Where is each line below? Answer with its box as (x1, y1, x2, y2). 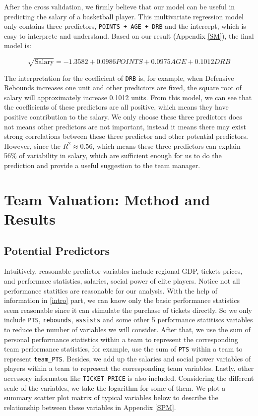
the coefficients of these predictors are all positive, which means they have (4, 102, 229, 112)
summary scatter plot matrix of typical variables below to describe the (4, 392, 218, 403)
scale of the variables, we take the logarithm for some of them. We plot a (4, 382, 226, 393)
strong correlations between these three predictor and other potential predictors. (4, 131, 248, 141)
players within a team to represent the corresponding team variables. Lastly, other (4, 363, 254, 373)
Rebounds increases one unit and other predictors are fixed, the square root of (4, 82, 242, 93)
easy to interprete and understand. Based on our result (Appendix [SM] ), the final (4, 30, 254, 41)
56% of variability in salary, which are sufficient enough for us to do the (4, 150, 222, 161)
